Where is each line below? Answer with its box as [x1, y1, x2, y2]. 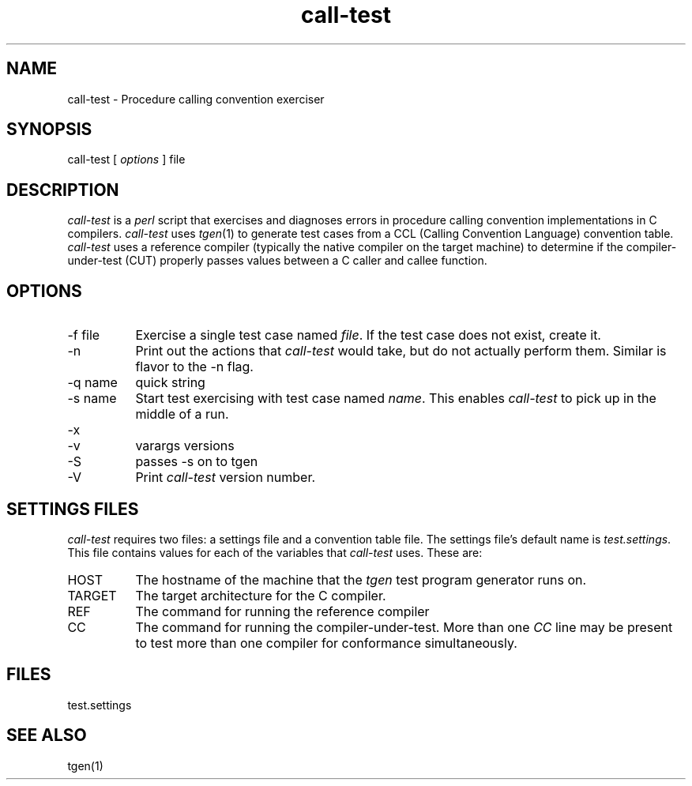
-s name [67, 390, 117, 407]
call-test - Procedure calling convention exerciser [67, 92, 325, 106]
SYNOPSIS [6, 119, 92, 140]
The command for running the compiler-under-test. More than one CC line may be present [135, 619, 673, 635]
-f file [67, 327, 100, 344]
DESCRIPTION [6, 179, 119, 200]
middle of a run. [135, 406, 229, 423]
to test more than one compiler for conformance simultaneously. [135, 634, 517, 651]
